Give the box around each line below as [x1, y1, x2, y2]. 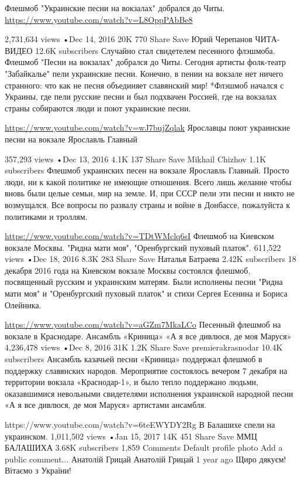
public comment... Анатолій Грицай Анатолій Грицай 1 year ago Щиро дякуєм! [5, 452, 286, 465]
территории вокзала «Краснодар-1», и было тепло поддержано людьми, [5, 376, 258, 388]
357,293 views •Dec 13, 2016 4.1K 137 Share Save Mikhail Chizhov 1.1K [5, 152, 267, 165]
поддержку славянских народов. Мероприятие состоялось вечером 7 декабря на [5, 364, 288, 376]
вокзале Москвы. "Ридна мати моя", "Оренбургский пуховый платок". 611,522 [5, 241, 281, 253]
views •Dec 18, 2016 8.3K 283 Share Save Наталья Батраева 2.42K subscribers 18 [5, 253, 296, 265]
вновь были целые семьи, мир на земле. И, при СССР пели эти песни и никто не [5, 187, 295, 199]
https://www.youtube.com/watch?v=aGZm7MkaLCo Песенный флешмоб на [5, 318, 281, 331]
